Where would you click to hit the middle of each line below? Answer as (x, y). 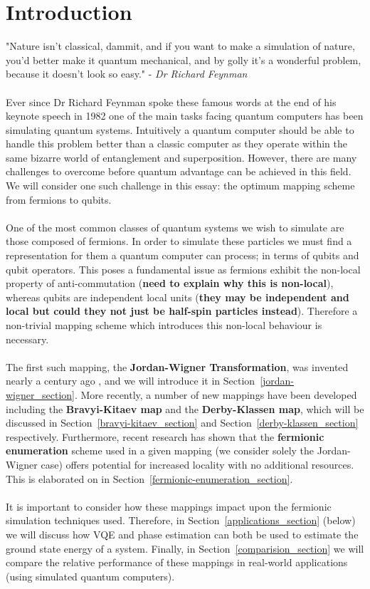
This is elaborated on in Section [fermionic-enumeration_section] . (149, 478)
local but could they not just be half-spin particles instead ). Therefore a (182, 311)
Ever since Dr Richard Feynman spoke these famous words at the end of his (171, 101)
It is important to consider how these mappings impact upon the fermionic (169, 506)
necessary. (27, 339)
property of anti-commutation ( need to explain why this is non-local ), (170, 283)
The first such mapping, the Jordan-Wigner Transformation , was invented (177, 366)
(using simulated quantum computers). (90, 576)
